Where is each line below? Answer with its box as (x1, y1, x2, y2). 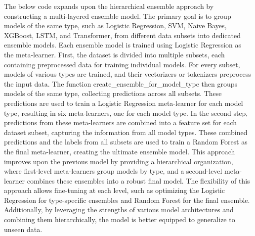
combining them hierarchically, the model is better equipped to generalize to (4, 214, 235, 225)
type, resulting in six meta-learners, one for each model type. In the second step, (4, 107, 248, 118)
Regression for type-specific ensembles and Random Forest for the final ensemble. (4, 194, 250, 205)
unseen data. (4, 224, 42, 234)
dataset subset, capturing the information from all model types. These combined (4, 127, 248, 137)
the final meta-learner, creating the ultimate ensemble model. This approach (4, 146, 235, 156)
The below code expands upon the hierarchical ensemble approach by (4, 1, 214, 11)
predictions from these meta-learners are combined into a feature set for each (4, 117, 237, 128)
